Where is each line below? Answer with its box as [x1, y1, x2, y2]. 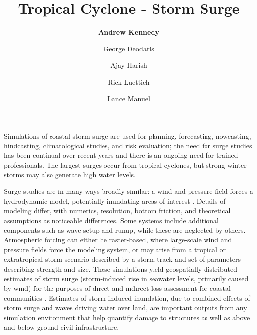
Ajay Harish [110, 60, 147, 70]
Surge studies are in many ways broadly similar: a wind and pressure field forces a [4, 186, 253, 196]
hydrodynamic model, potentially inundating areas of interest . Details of [4, 195, 226, 206]
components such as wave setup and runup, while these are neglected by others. [4, 225, 246, 235]
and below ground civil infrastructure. [4, 322, 119, 332]
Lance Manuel [107, 93, 150, 103]
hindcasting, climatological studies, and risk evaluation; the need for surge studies [4, 140, 252, 150]
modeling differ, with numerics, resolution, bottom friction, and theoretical [4, 205, 231, 216]
